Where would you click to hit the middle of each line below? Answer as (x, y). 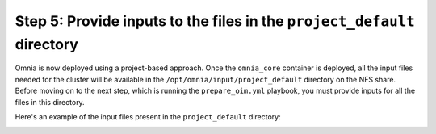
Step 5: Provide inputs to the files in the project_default (215, 21)
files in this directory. (50, 102)
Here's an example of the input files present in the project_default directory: (148, 116)
